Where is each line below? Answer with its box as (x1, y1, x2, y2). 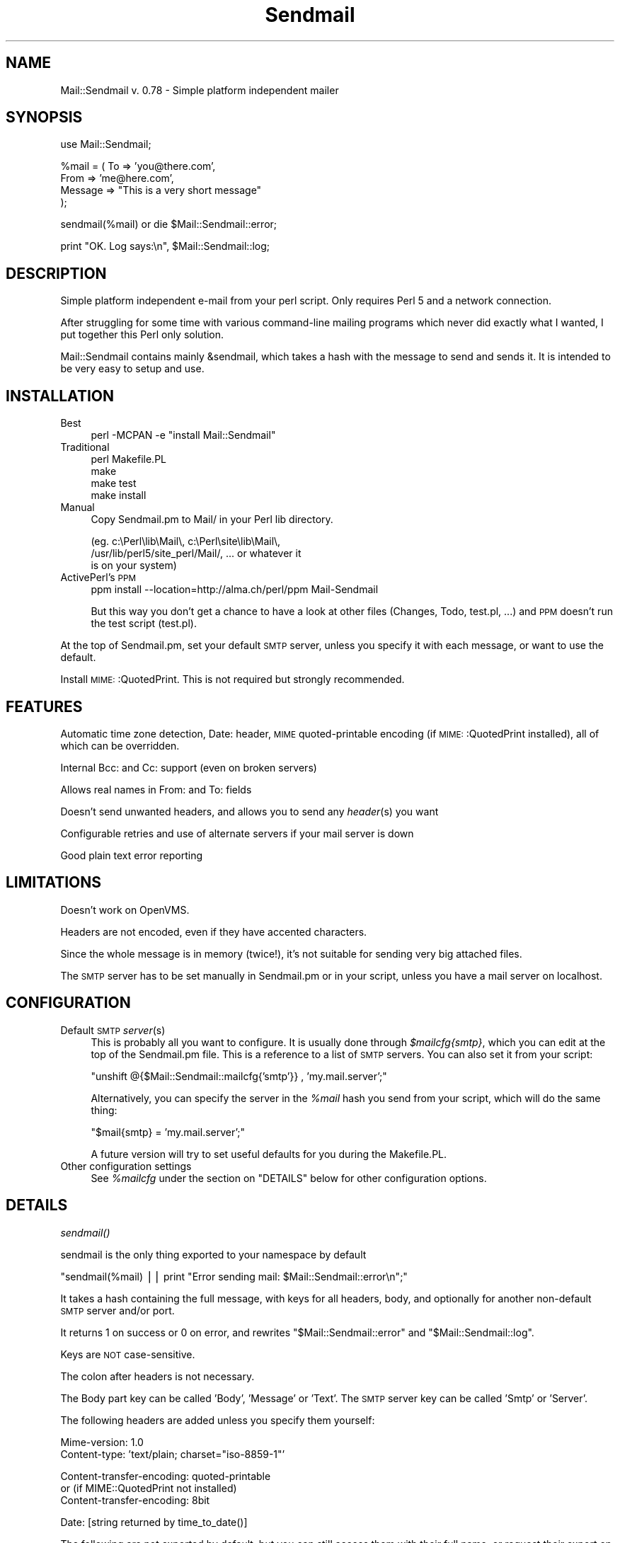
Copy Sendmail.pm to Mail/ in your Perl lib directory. (91, 513, 333, 526)
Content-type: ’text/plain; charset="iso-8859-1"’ (60, 1447, 285, 1460)
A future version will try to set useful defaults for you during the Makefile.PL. (91, 1147, 447, 1160)
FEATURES (6, 697, 83, 716)
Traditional (60, 441, 110, 454)
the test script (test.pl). (91, 617, 197, 630)
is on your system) (91, 559, 177, 572)
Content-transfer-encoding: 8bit (60, 1493, 210, 1506)
